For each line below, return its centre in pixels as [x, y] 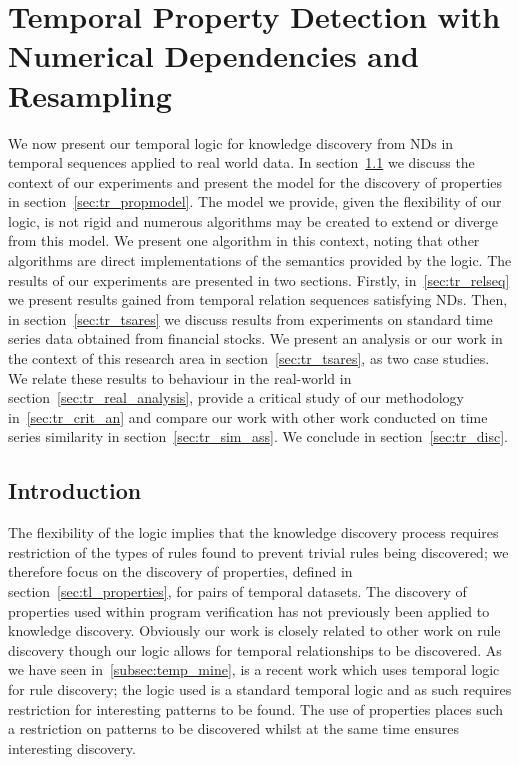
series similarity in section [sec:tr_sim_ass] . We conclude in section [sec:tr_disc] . [258, 436]
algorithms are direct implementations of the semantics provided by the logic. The [260, 260]
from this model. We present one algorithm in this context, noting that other [244, 240]
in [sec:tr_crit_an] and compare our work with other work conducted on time [248, 416]
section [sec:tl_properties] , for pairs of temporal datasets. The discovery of [237, 590]
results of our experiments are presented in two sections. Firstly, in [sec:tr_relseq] [259, 279]
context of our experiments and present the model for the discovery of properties [255, 181]
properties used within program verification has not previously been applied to [249, 610]
